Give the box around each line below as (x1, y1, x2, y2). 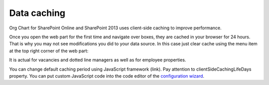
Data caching (9, 7, 66, 18)
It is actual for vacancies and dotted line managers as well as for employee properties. (9, 57, 186, 63)
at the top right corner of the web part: (9, 48, 89, 54)
